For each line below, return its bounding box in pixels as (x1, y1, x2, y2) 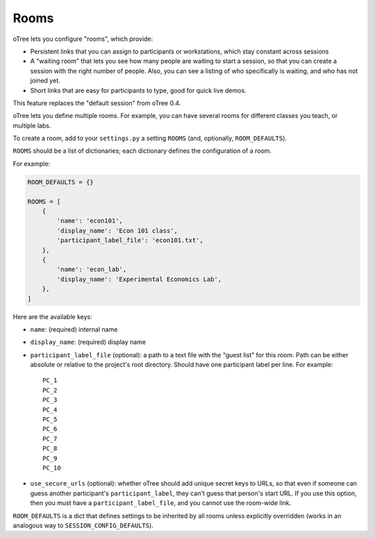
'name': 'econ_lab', (56, 266, 127, 273)
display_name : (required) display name (30, 338, 146, 346)
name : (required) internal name (30, 325, 118, 333)
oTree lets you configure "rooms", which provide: (12, 35, 153, 43)
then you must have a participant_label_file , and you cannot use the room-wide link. (30, 499, 292, 507)
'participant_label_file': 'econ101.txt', (56, 237, 204, 244)
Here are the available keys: (12, 312, 93, 321)
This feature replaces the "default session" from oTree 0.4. (12, 99, 181, 107)
